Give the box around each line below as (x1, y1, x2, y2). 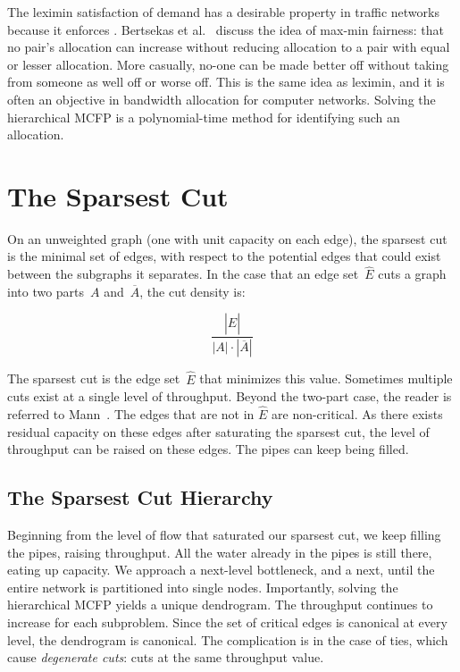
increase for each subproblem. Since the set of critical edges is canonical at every (7, 612, 447, 631)
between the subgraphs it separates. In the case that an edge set (7, 265, 359, 283)
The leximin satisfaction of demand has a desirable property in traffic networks (7, 3, 439, 21)
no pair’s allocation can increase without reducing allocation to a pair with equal (7, 38, 450, 56)
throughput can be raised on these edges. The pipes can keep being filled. (7, 440, 409, 458)
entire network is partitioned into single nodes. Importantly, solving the (7, 577, 398, 596)
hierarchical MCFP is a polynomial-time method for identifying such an (7, 107, 400, 126)
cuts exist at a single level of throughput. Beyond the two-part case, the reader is (7, 387, 452, 406)
